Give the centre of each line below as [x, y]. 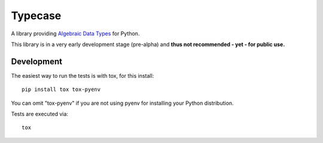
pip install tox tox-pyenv [61, 89]
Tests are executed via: [40, 114]
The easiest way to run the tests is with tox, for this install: [83, 75]
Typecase [36, 16]
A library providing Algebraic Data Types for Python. [75, 34]
